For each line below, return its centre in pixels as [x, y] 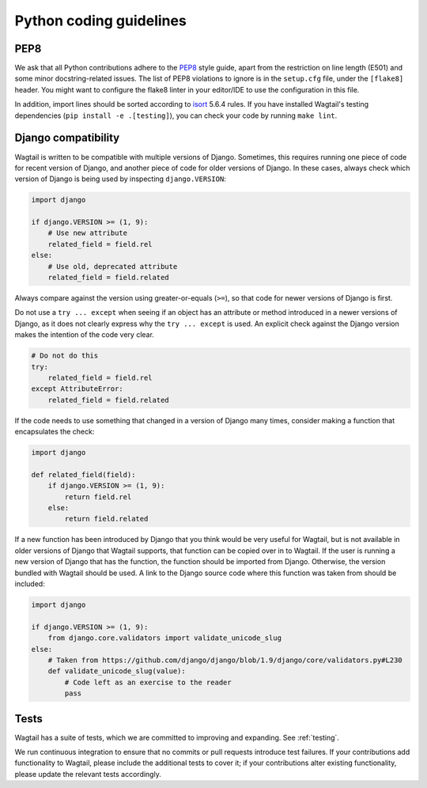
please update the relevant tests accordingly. [88, 774]
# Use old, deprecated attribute [113, 266]
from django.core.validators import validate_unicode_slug [165, 638]
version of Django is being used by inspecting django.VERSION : [121, 179]
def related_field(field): [83, 474]
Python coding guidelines [101, 21]
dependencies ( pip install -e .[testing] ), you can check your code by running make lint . [176, 116]
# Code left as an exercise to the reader [148, 682]
